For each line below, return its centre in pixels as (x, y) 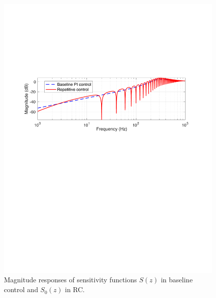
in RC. (75, 289)
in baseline (177, 280)
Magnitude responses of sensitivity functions (70, 280)
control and (21, 289)
